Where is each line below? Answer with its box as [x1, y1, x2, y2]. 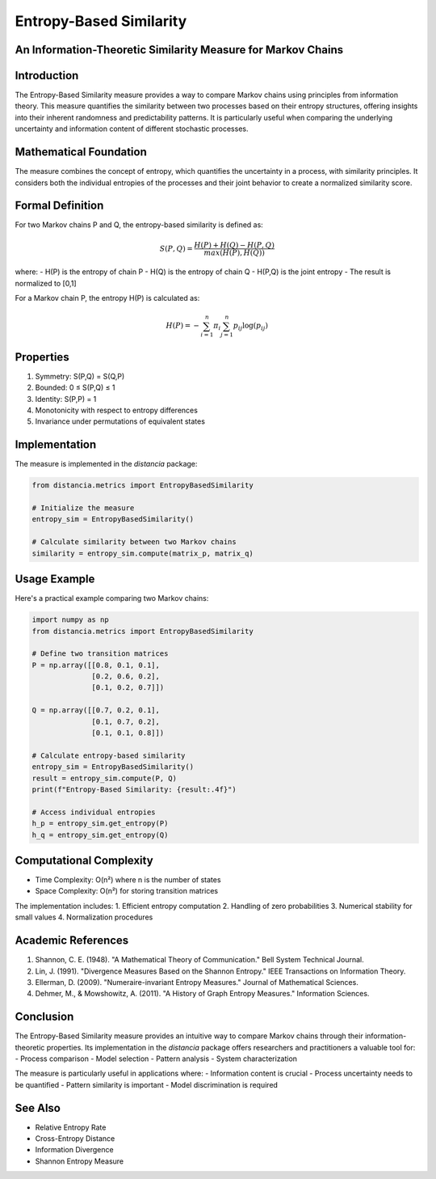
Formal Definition [15, 199, 104, 213]
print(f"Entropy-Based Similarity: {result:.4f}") [31, 784, 237, 794]
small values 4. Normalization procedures [15, 912, 153, 922]
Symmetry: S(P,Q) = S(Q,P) [35, 371, 125, 381]
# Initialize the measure [31, 504, 135, 513]
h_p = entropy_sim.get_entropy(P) [31, 819, 169, 828]
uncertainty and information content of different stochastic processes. [15, 124, 249, 133]
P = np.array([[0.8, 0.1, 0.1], [31, 660, 161, 670]
